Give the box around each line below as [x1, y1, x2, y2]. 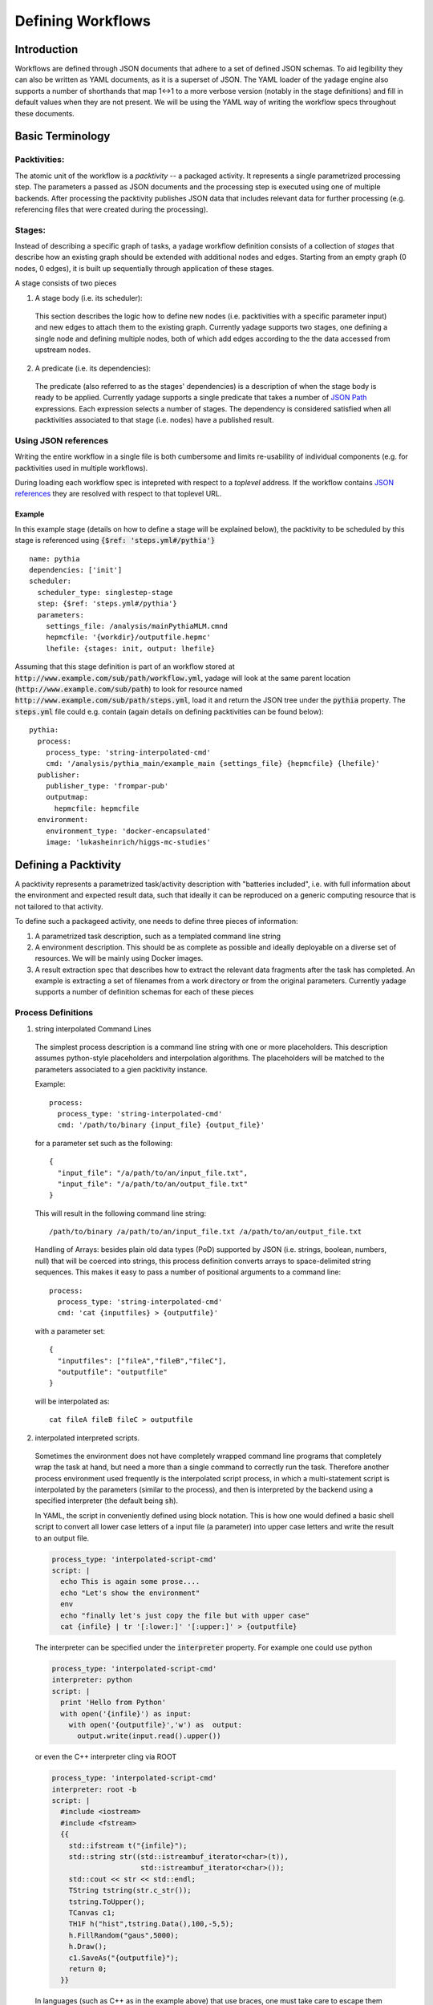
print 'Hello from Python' [60, 1698, 167, 1707]
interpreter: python [51, 1675, 132, 1684]
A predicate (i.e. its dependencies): [34, 363, 152, 373]
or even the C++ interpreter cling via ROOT [34, 1752, 177, 1762]
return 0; [68, 1964, 107, 1973]
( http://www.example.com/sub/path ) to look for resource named [14, 684, 243, 694]
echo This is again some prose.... [60, 1577, 200, 1586]
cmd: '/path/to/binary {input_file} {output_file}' [57, 1120, 265, 1130]
